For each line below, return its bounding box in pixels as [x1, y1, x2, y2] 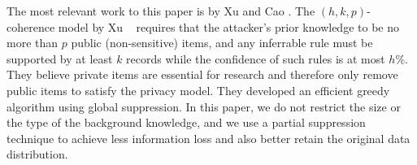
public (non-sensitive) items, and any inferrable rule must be [71, 34, 373, 51]
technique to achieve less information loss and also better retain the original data [7, 129, 410, 146]
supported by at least [7, 50, 113, 67]
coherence [7, 18, 55, 35]
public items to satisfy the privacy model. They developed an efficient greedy [7, 81, 390, 98]
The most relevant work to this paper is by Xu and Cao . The [7, 2, 315, 19]
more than [7, 34, 59, 51]
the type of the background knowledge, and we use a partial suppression [7, 114, 366, 131]
